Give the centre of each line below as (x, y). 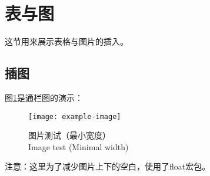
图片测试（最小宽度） (69, 135)
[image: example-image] (75, 116)
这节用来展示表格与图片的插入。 (66, 41)
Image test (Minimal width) (79, 146)
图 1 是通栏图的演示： (44, 97)
